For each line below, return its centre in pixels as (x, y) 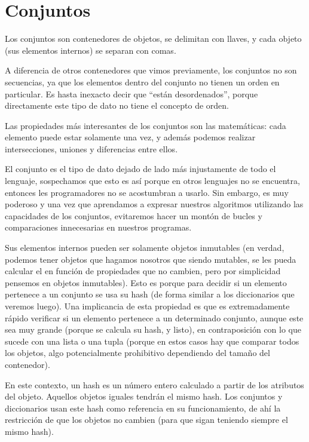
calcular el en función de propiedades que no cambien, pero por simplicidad (143, 271)
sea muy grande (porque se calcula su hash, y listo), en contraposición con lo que (153, 329)
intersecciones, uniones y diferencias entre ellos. (91, 148)
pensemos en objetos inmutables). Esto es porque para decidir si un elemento (146, 282)
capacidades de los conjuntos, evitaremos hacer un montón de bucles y (134, 215)
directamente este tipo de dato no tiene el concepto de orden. (117, 105)
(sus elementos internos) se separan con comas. (91, 50)
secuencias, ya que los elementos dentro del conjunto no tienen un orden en (142, 82)
